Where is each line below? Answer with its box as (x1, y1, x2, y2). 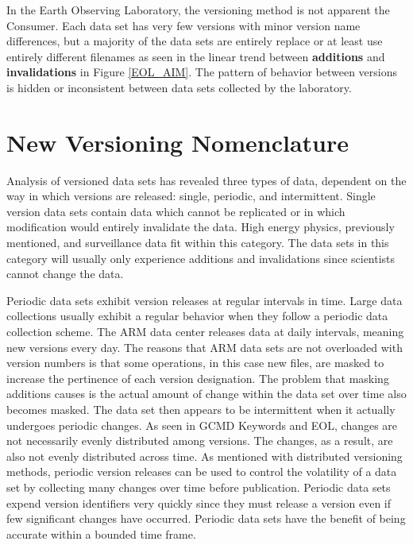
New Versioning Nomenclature (6, 126, 349, 158)
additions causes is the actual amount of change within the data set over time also (6, 385, 407, 402)
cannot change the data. (6, 265, 124, 282)
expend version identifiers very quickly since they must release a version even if (6, 494, 392, 511)
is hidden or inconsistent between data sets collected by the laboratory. (6, 79, 352, 95)
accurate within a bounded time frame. (6, 525, 196, 542)
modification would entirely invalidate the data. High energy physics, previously (6, 218, 395, 235)
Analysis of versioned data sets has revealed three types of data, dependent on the (6, 172, 407, 188)
